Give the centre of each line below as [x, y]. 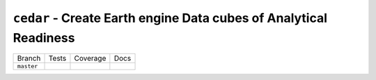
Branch [29, 59]
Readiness [44, 38]
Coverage [90, 59]
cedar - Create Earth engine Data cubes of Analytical [170, 18]
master [28, 67]
